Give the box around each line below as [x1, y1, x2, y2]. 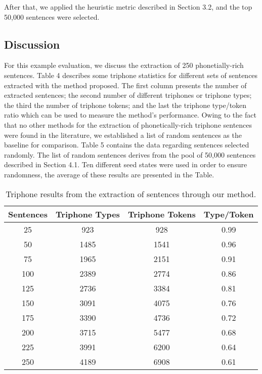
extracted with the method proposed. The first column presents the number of [4, 80, 247, 90]
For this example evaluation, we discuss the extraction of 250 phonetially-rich [4, 60, 244, 70]
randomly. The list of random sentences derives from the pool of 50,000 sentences [4, 149, 256, 160]
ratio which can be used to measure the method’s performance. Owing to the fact [4, 109, 256, 120]
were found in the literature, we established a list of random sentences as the [4, 129, 242, 140]
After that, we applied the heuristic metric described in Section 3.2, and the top [4, 2, 252, 12]
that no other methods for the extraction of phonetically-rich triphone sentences [4, 119, 252, 130]
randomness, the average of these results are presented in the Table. [4, 169, 214, 179]
